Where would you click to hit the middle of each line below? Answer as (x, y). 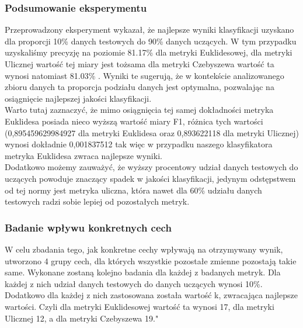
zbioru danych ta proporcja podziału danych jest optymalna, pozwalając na (140, 87)
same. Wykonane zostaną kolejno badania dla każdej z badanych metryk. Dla (143, 272)
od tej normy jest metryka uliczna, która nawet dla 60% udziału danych (133, 190)
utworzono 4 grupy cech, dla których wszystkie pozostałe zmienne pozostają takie (151, 260)
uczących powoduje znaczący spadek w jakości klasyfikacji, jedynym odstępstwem (150, 178)
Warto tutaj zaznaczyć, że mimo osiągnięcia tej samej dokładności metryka (139, 110)
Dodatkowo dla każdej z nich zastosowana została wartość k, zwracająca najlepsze (151, 295)
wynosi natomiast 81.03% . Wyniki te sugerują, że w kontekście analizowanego (144, 75)
